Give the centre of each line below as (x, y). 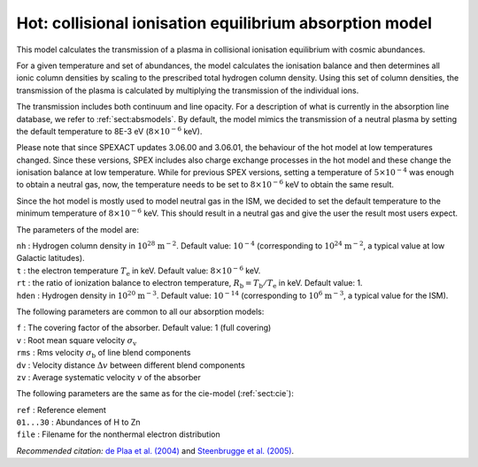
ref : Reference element (61, 410)
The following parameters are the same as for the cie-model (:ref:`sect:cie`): (155, 394)
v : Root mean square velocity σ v (77, 341)
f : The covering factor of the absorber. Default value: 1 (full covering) (144, 328)
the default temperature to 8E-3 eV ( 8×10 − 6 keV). (109, 130)
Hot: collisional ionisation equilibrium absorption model (224, 23)
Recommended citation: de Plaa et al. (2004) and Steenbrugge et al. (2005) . (155, 450)
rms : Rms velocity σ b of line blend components (104, 354)
